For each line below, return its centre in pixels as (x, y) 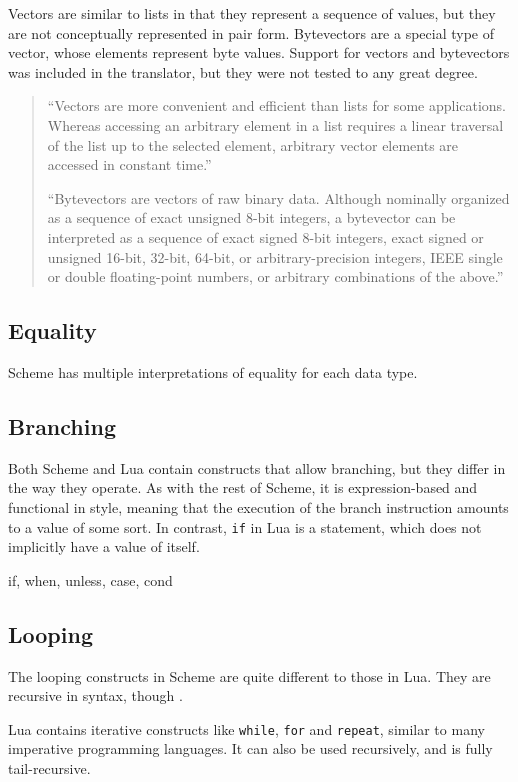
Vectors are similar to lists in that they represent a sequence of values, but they (252, 13)
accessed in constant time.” (129, 164)
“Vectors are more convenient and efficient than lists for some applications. (277, 105)
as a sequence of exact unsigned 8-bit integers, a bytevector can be (251, 217)
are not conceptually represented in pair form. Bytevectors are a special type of (251, 32)
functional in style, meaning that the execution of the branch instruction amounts (258, 506)
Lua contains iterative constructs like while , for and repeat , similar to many (246, 728)
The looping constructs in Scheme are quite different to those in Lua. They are (249, 675)
